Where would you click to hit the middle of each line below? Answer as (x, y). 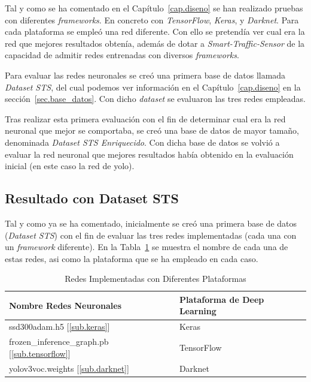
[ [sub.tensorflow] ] (40, 353)
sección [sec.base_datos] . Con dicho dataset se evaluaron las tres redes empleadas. (155, 99)
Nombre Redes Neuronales (65, 305)
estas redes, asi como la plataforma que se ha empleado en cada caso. (132, 258)
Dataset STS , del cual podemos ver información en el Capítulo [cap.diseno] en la (153, 87)
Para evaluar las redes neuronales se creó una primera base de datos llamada (145, 75)
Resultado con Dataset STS (92, 198)
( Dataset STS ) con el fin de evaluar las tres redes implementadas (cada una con (151, 235)
